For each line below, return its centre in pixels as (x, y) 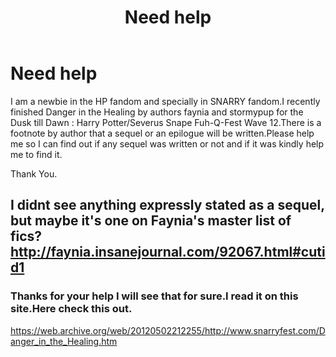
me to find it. (36, 154)
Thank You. (34, 173)
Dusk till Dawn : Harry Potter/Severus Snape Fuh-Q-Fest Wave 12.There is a (166, 122)
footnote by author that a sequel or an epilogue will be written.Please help (162, 133)
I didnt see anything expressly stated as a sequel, (167, 205)
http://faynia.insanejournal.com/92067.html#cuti (168, 252)
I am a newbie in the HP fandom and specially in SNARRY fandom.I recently (165, 101)
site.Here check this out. (71, 309)
